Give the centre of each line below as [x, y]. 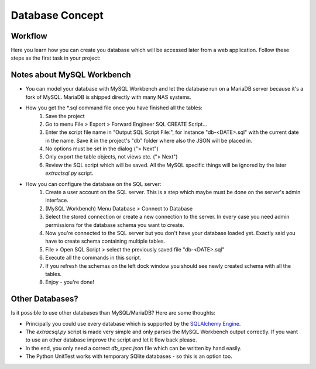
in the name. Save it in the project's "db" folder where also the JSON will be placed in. [149, 140]
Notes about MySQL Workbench [71, 75]
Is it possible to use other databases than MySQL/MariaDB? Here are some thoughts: [113, 313]
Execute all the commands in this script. [93, 258]
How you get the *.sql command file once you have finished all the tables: [114, 108]
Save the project [65, 116]
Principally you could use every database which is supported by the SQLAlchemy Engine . [133, 323]
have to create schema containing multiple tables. [105, 241]
